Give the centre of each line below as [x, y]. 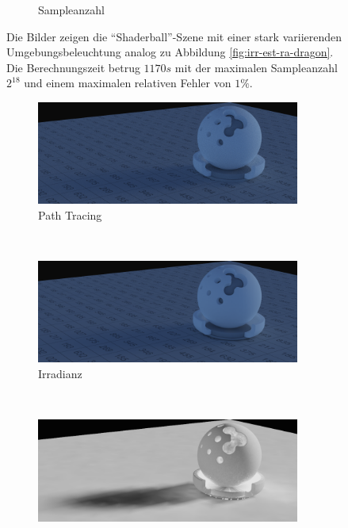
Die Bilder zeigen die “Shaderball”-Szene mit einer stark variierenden [174, 36]
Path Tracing [70, 214]
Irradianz [60, 374]
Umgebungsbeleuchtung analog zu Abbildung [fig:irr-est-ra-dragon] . [170, 52]
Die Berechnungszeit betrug [73, 67]
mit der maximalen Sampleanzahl [256, 67]
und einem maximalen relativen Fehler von [128, 83]
